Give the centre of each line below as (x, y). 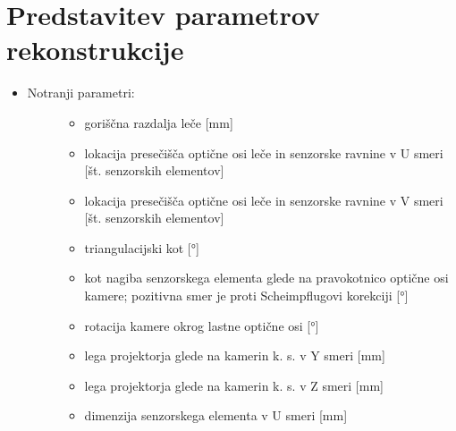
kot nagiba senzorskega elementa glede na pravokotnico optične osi (266, 278)
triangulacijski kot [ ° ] (142, 247)
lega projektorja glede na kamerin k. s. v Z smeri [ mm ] (234, 385)
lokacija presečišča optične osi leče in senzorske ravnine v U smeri (264, 152)
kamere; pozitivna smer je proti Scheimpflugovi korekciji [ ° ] (246, 296)
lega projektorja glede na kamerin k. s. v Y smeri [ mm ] (235, 355)
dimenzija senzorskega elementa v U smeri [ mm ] (216, 415)
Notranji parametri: (81, 93)
